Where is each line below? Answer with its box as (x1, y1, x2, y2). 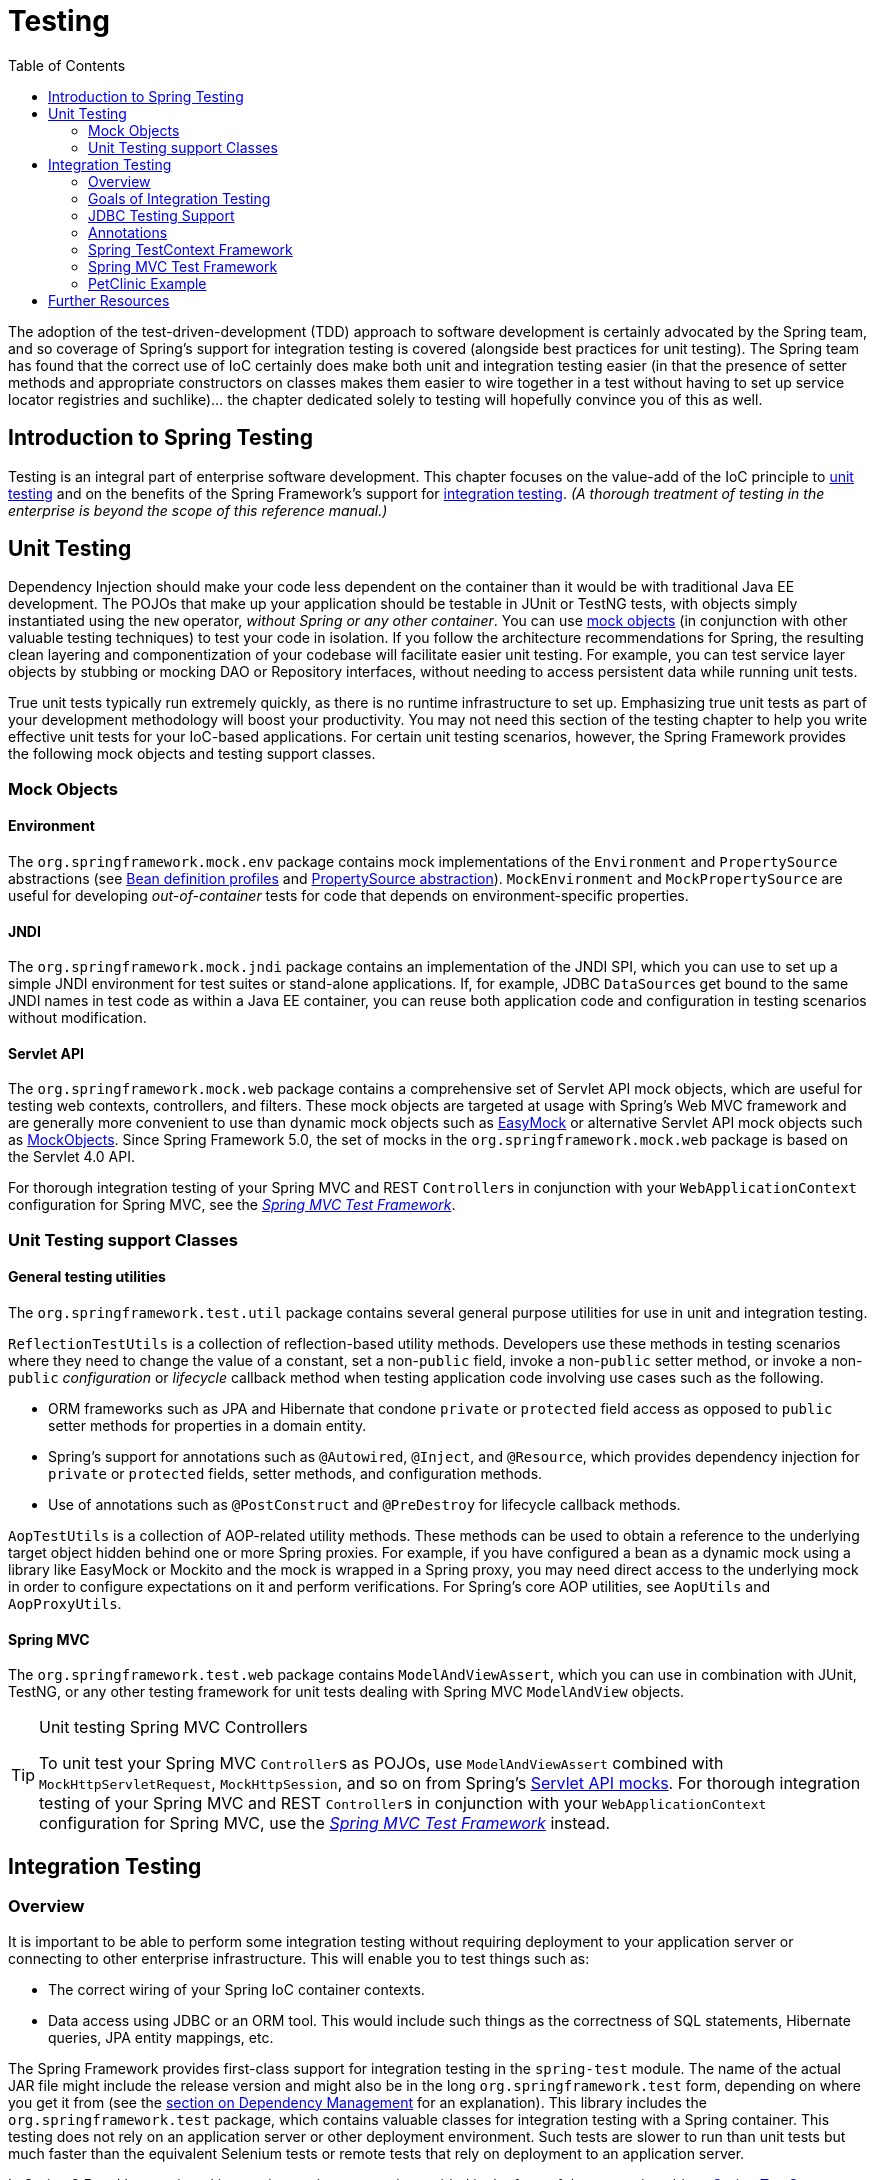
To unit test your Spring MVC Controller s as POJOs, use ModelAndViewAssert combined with (39, 1753, 724, 1774)
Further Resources (48, 291, 170, 309)
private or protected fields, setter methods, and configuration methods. (48, 1465, 543, 1483)
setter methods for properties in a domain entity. (48, 1417, 367, 1435)
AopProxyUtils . (8, 1595, 122, 1613)
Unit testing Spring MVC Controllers (39, 1717, 308, 1738)
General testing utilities (8, 1268, 166, 1286)
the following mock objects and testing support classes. (8, 745, 376, 763)
